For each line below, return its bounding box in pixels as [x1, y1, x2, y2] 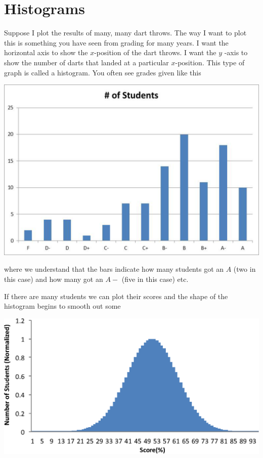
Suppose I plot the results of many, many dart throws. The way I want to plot [4, 27, 247, 38]
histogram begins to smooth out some [4, 301, 121, 311]
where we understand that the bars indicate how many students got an [4, 264, 224, 274]
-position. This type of [175, 57, 245, 67]
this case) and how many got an [4, 273, 103, 284]
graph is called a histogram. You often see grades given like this [4, 67, 201, 77]
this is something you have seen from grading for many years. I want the [4, 37, 229, 48]
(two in [233, 264, 256, 274]
